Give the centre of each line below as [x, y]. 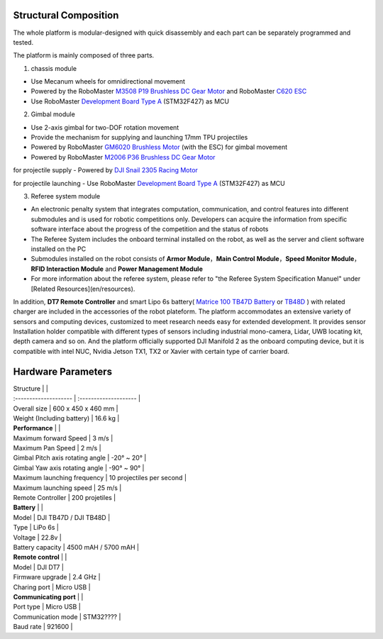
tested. [23, 42]
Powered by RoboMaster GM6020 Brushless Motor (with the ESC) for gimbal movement [159, 147]
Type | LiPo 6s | [36, 528]
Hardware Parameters [63, 371]
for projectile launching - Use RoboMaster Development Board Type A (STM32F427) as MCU [149, 183]
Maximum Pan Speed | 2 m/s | [57, 448]
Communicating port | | [48, 596]
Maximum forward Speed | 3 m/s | [63, 438]
